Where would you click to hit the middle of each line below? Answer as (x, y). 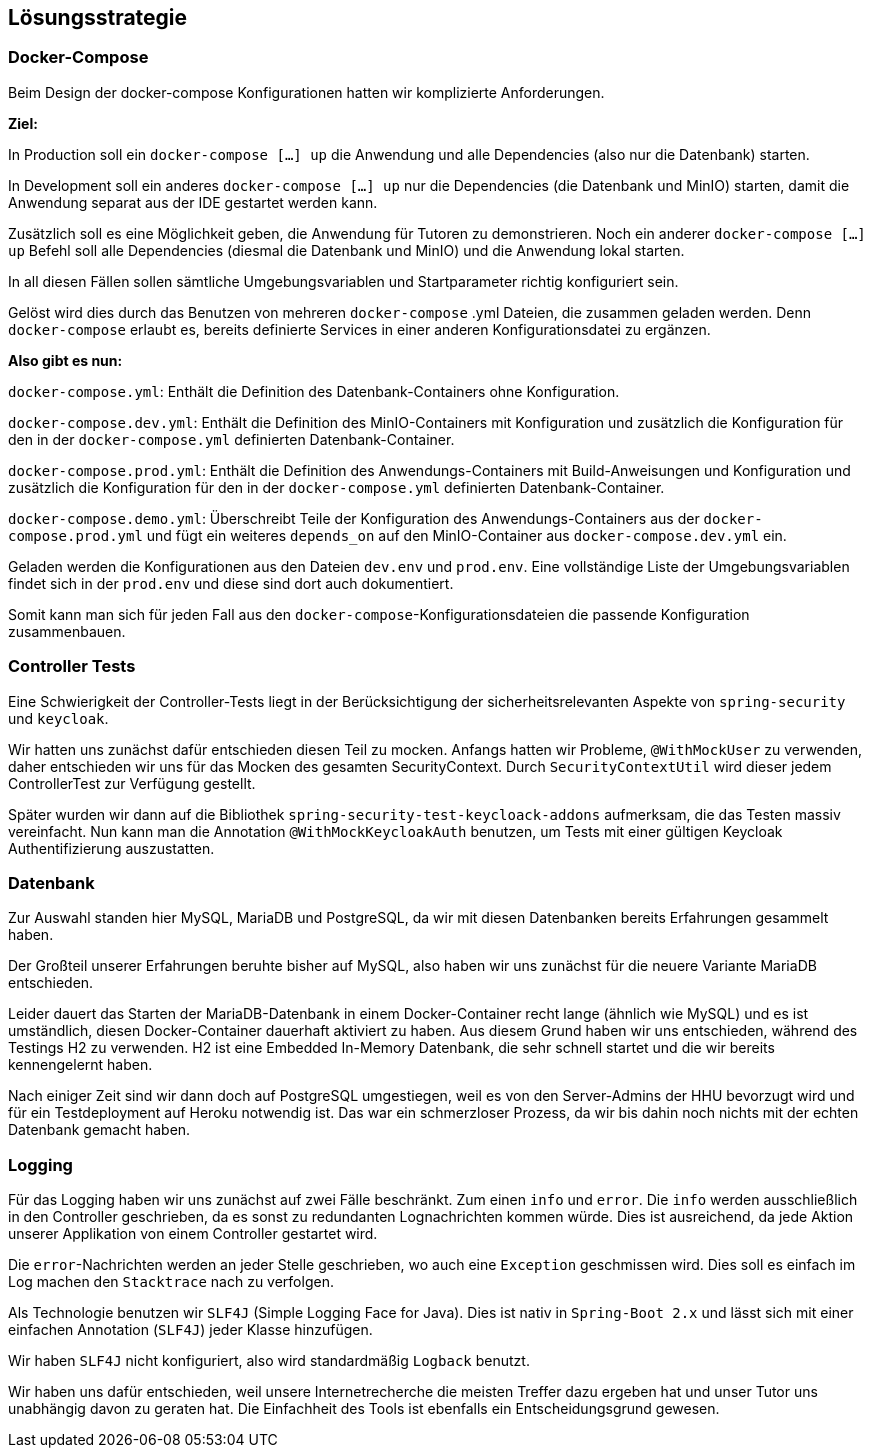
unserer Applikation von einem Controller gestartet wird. (193, 1234)
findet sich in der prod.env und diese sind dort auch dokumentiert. (231, 583)
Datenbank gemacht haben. (99, 1130)
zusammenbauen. (67, 631)
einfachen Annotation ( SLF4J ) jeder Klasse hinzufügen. (190, 1330)
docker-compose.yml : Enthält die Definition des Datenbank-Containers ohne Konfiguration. (314, 391)
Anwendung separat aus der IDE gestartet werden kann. (193, 202)
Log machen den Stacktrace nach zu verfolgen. (171, 1282)
